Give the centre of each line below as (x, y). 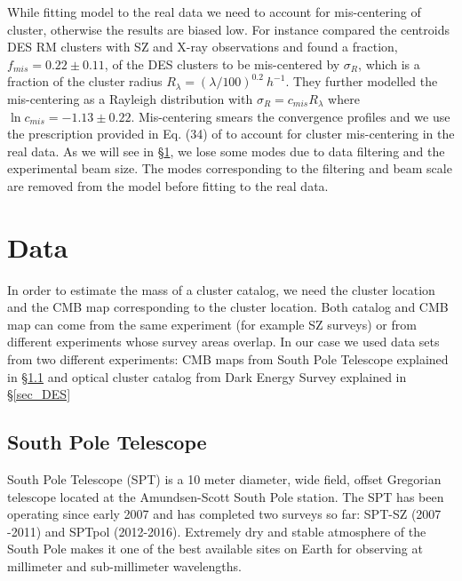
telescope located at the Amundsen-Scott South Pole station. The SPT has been (226, 496)
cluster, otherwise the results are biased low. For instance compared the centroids (228, 29)
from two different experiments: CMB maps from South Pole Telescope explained (228, 359)
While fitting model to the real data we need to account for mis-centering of (214, 12)
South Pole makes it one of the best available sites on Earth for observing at (215, 549)
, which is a (389, 64)
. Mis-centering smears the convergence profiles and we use (291, 116)
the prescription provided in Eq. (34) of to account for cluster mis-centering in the (231, 134)
